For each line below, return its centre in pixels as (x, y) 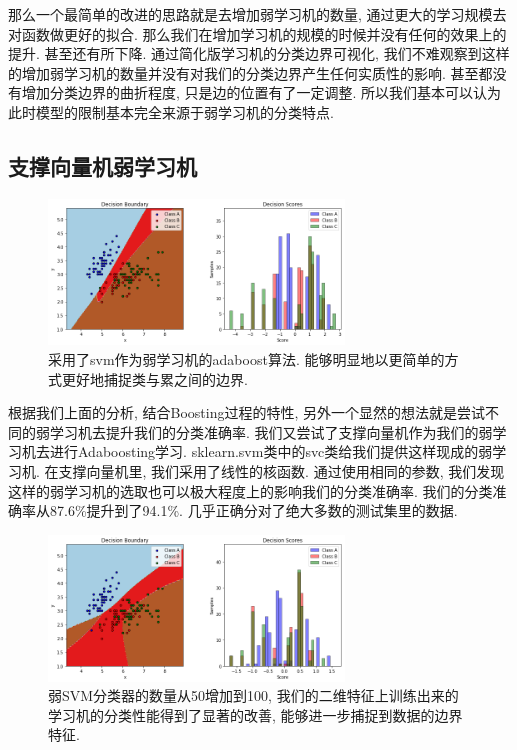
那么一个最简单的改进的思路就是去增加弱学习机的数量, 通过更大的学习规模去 (257, 14)
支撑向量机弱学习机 (102, 165)
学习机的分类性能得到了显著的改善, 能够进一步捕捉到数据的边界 (255, 714)
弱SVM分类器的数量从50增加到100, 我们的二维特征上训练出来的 (253, 695)
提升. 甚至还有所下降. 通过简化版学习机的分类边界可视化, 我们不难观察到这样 (259, 53)
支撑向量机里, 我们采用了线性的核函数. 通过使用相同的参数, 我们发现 (281, 471)
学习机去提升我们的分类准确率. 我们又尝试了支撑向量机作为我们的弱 (271, 431)
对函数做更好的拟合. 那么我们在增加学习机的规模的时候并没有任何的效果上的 (257, 33)
